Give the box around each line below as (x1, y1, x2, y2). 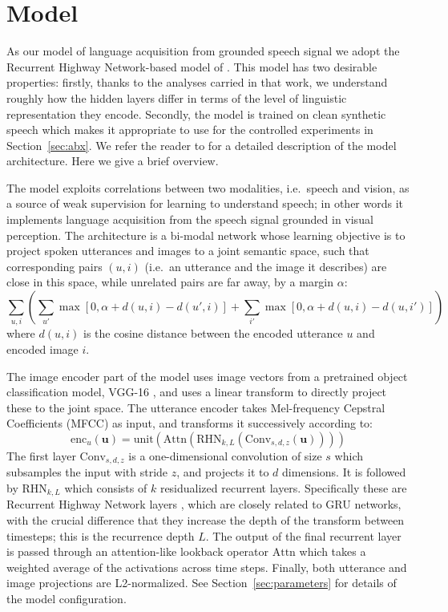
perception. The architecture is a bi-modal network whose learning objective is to (6, 226, 406, 243)
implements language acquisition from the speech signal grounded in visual (6, 211, 373, 228)
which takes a (299, 543, 366, 560)
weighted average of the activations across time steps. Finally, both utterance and (6, 558, 407, 575)
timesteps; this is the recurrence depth (6, 527, 195, 544)
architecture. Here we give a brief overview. (6, 152, 219, 169)
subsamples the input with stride (6, 464, 168, 480)
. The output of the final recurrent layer (205, 527, 402, 544)
